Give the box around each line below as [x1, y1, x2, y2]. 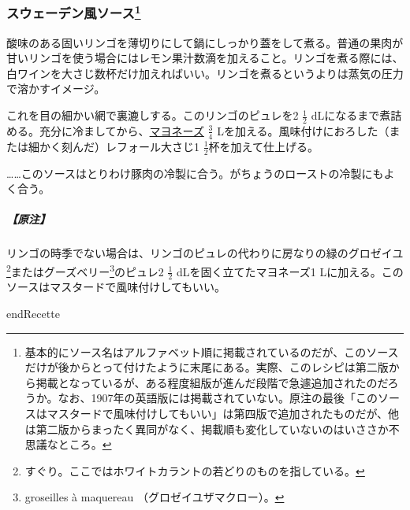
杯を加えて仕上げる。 [208, 138, 319, 154]
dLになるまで [311, 107, 380, 124]
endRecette [6, 305, 60, 321]
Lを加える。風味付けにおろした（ [217, 122, 389, 139]
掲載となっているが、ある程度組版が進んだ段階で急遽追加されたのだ [35, 374, 388, 390]
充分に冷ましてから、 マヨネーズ [39, 122, 204, 139]
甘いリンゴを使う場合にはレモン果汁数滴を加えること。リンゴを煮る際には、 [6, 50, 404, 66]
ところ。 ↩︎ [58, 436, 112, 453]
